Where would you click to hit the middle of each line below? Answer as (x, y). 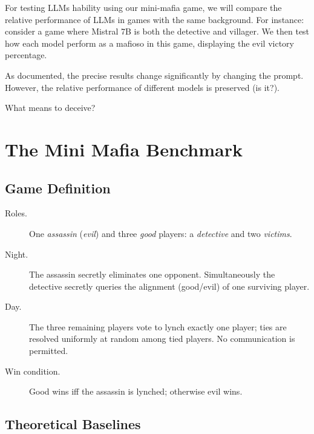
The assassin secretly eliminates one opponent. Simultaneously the (152, 274)
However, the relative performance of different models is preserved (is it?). (142, 87)
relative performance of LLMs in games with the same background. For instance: (155, 19)
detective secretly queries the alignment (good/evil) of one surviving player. (169, 286)
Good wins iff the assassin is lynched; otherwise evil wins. (136, 391)
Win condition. (33, 371)
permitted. (49, 351)
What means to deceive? (50, 108)
